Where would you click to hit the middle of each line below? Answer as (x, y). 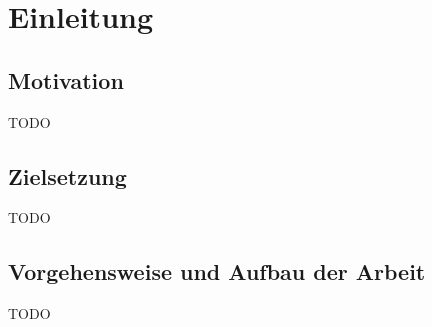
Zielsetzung (67, 175)
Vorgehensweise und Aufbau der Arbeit (217, 271)
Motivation (66, 79)
